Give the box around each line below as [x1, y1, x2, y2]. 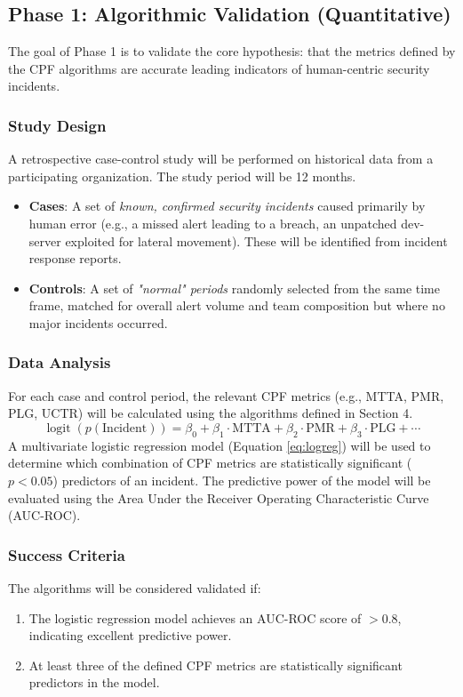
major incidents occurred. [28, 313, 168, 332]
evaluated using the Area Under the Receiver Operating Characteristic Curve [8, 488, 429, 507]
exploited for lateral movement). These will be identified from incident [65, 231, 448, 250]
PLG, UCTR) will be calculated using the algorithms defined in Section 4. [8, 404, 413, 422]
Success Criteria [8, 543, 125, 565]
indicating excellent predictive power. [28, 626, 232, 645]
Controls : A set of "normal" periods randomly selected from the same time [28, 278, 440, 297]
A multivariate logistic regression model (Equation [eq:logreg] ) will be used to [8, 436, 431, 454]
